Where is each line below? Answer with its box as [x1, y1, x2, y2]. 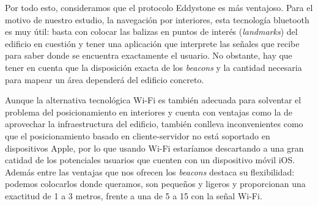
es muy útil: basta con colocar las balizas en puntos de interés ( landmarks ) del [5, 25, 298, 38]
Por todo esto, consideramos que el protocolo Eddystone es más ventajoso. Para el [5, 1, 313, 13]
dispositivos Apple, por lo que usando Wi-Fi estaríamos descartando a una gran [5, 141, 304, 154]
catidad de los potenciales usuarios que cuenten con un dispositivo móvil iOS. [5, 153, 295, 166]
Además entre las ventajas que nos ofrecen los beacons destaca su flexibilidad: [5, 165, 295, 178]
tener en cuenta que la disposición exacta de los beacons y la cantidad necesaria [5, 61, 302, 73]
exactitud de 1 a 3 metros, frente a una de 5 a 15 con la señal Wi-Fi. [5, 189, 262, 202]
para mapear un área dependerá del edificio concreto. [5, 73, 204, 86]
